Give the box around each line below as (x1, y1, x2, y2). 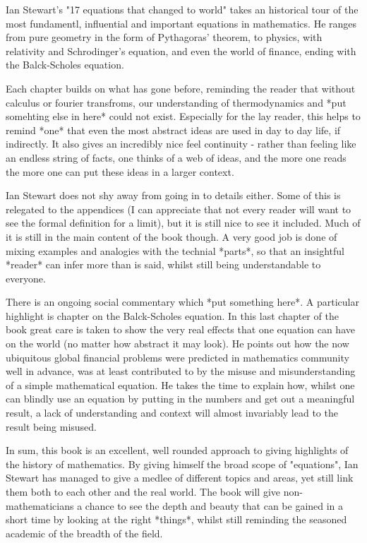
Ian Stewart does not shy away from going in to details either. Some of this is (6, 188, 341, 203)
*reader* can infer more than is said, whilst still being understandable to (6, 257, 321, 272)
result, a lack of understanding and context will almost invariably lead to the (6, 405, 338, 420)
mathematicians (6, 498, 74, 513)
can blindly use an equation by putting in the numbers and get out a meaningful (6, 391, 355, 406)
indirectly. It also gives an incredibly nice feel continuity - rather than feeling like (6, 136, 356, 151)
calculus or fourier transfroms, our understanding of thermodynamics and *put (6, 95, 347, 109)
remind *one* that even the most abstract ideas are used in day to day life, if (6, 122, 341, 137)
